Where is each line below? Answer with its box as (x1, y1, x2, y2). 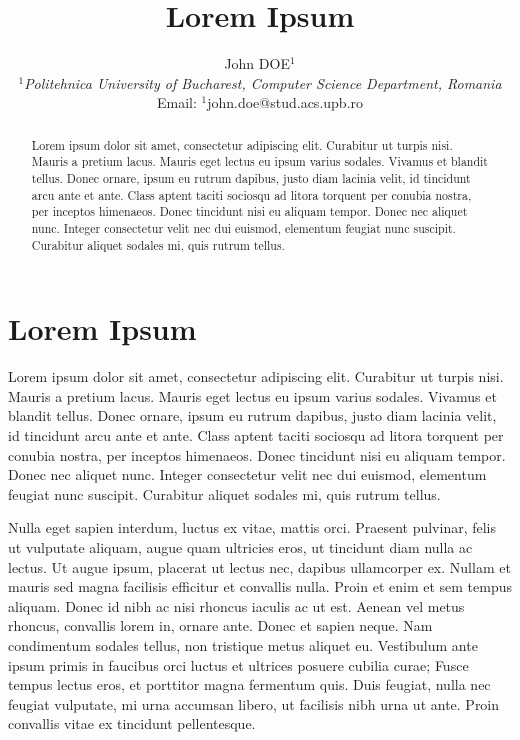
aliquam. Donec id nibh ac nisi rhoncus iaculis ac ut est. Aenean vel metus (8, 595, 465, 616)
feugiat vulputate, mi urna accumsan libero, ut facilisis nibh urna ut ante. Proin (8, 693, 500, 714)
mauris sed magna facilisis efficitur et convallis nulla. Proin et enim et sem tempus (8, 576, 513, 597)
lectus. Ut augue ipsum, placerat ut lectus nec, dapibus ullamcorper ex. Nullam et (8, 556, 511, 577)
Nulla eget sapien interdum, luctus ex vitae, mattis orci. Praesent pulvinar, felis (8, 517, 497, 538)
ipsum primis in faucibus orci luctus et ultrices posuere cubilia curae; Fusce (8, 654, 469, 675)
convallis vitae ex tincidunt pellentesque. (8, 713, 256, 734)
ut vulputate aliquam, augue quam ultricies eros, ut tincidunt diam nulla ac (8, 536, 473, 557)
